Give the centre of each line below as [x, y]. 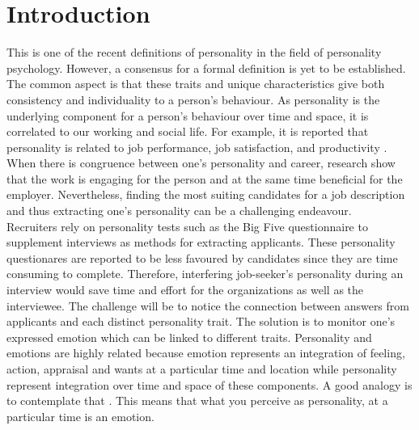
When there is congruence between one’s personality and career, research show [201, 163]
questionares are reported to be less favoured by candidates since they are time [202, 257]
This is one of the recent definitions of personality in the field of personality [194, 52]
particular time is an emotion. [80, 416]
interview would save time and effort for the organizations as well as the [185, 290]
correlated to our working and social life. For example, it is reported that [188, 131]
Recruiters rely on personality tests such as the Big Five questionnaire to [187, 226]
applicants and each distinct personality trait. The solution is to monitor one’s [201, 321]
